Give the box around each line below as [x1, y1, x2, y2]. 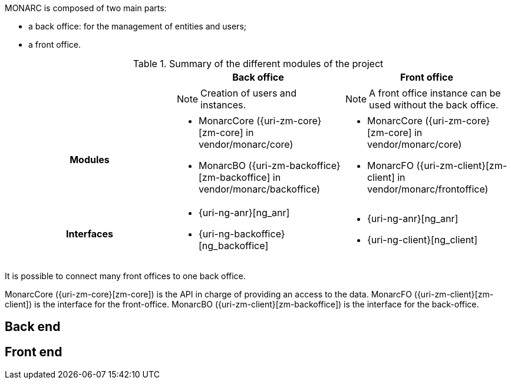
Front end [5, 344, 62, 359]
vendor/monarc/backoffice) [198, 183, 321, 195]
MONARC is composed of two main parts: [5, 3, 167, 13]
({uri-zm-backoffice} [248, 160, 341, 171]
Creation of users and [200, 87, 297, 99]
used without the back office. [369, 99, 499, 111]
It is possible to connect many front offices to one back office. [5, 271, 246, 281]
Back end [5, 319, 61, 335]
